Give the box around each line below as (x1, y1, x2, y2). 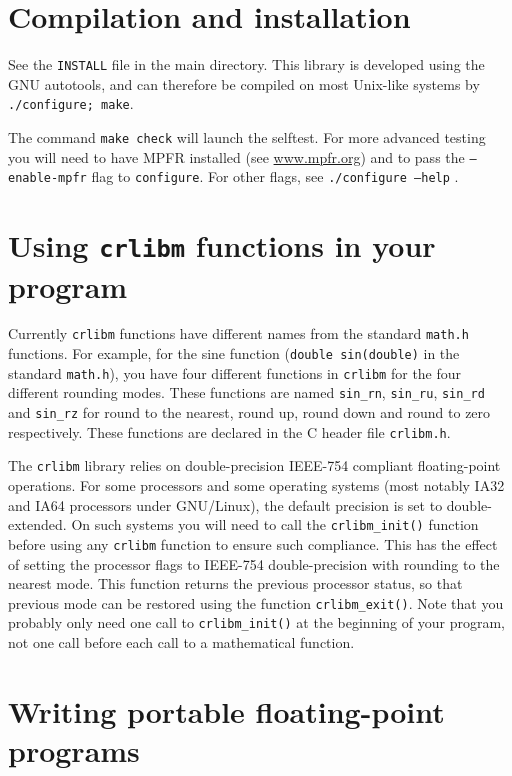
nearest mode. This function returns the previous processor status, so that (8, 573, 463, 594)
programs (8, 730, 140, 770)
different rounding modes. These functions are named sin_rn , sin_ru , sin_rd (8, 382, 485, 403)
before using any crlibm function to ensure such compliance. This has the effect (8, 533, 498, 554)
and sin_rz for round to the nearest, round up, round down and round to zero (8, 402, 491, 423)
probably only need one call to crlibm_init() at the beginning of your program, (8, 612, 505, 633)
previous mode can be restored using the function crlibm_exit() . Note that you (8, 592, 504, 613)
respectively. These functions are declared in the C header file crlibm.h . (8, 421, 451, 442)
